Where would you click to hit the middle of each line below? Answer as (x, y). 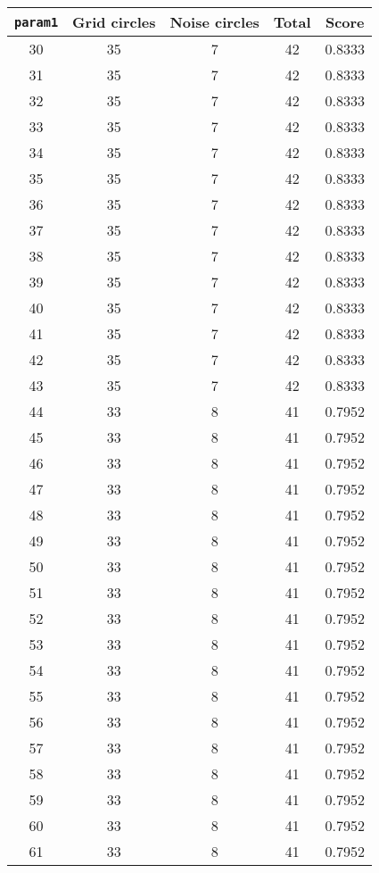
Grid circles (114, 22)
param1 (37, 22)
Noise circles (214, 22)
